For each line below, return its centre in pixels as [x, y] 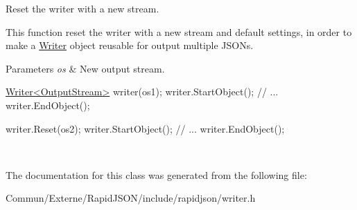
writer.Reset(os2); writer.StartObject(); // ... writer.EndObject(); [145, 128]
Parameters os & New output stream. [85, 68]
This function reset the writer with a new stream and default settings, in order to [179, 31]
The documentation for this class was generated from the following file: [156, 174]
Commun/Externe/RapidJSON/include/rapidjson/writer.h [131, 198]
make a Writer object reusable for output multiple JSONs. [130, 45]
